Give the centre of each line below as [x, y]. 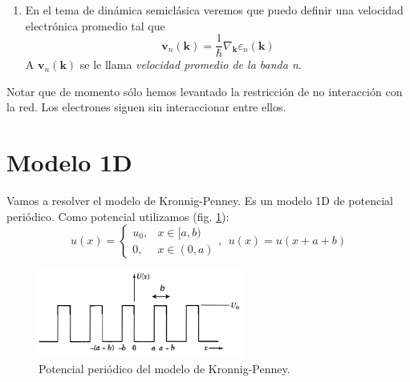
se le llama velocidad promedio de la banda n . [191, 64]
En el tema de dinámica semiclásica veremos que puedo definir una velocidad [214, 10]
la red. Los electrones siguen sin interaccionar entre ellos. [146, 107]
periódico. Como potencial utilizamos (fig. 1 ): [118, 216]
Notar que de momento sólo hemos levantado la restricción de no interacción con [205, 91]
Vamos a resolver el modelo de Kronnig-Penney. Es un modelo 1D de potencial [200, 201]
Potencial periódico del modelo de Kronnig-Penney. [164, 369]
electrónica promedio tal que [95, 25]
